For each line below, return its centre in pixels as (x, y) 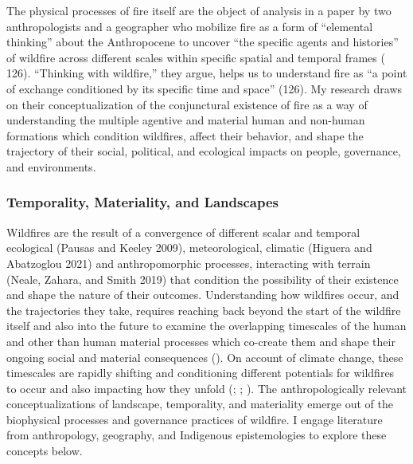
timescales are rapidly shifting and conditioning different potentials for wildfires (201, 373)
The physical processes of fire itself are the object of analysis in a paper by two (199, 10)
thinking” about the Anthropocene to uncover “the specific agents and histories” (203, 42)
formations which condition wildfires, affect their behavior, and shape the (185, 135)
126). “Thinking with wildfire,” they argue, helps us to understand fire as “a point (207, 73)
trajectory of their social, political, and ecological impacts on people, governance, (204, 151)
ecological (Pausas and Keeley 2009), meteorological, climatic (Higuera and (189, 248)
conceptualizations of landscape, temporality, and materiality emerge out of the (200, 404)
